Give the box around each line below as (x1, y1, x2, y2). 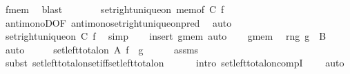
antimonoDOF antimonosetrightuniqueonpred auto (5, 15, 232, 29)
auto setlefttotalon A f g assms (5, 42, 199, 56)
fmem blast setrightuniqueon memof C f (5, 2, 224, 16)
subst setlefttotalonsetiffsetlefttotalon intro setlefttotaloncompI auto (5, 56, 344, 70)
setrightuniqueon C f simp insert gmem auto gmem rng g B (5, 29, 327, 43)
